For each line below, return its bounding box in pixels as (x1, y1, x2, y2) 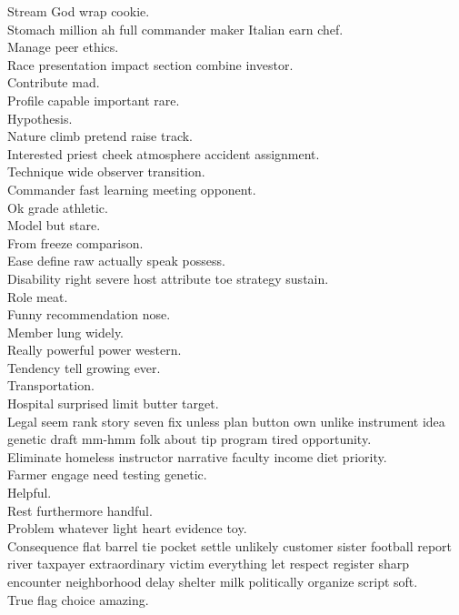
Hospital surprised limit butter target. (7, 394, 219, 413)
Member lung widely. (7, 322, 125, 341)
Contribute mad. (7, 73, 100, 92)
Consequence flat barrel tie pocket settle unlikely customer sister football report (7, 536, 453, 555)
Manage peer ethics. (7, 37, 119, 56)
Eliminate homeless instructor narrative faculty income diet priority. (7, 447, 387, 466)
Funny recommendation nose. (7, 305, 171, 324)
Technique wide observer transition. (7, 162, 205, 181)
